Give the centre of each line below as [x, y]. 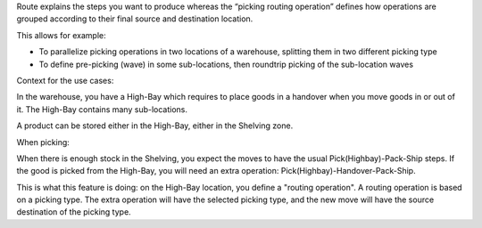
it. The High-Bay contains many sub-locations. [102, 109]
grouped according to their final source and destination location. [135, 19]
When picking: [43, 142]
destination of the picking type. [74, 212]
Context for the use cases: [65, 80]
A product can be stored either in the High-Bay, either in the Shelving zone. [155, 126]
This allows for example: [61, 35]
